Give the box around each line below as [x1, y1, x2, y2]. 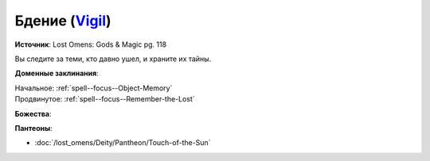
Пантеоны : [14, 123, 53, 132]
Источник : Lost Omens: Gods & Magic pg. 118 [14, 40, 167, 49]
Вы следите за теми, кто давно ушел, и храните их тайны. [14, 54, 212, 63]
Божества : [14, 109, 52, 118]
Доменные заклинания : [14, 68, 99, 79]
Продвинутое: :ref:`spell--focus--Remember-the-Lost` [14, 94, 195, 104]
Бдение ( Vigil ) [14, 12, 111, 29]
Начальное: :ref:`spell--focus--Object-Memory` [14, 83, 173, 93]
